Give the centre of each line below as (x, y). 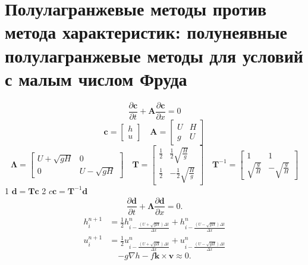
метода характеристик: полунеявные (146, 32)
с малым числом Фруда (96, 78)
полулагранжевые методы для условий (154, 55)
